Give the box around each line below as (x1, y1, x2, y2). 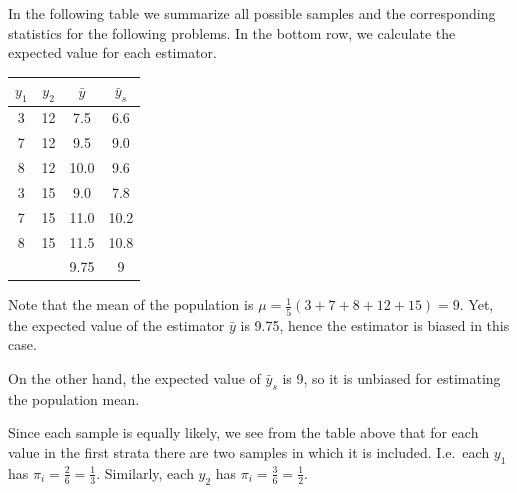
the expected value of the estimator (8, 314, 225, 335)
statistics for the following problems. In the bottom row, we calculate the (8, 22, 456, 43)
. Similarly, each (96, 462, 194, 483)
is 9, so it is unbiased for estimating (282, 367, 501, 388)
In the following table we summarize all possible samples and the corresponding (8, 3, 496, 23)
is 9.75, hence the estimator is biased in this (240, 314, 510, 335)
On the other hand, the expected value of (8, 367, 261, 388)
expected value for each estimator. (8, 42, 217, 63)
